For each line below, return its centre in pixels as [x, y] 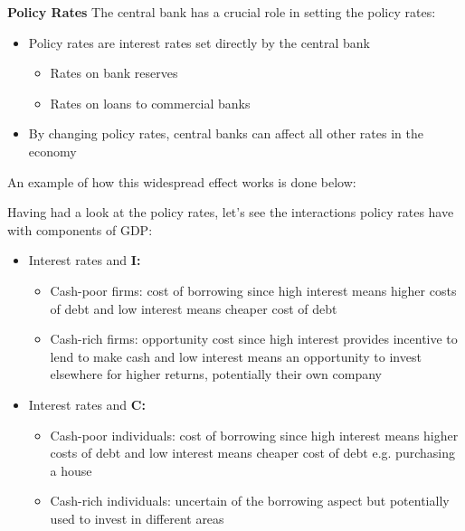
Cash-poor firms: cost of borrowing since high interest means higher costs [253, 290]
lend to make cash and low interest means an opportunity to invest [236, 356]
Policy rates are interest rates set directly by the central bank [199, 42]
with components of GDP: [80, 229]
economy [52, 151]
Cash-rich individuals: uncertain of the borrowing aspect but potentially [250, 501]
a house [71, 470]
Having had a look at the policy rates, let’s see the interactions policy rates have [231, 212]
